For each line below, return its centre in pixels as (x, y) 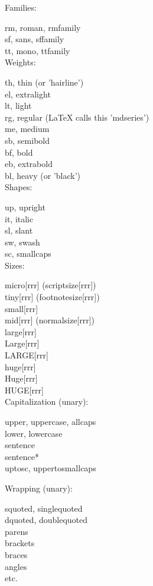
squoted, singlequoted (44, 508)
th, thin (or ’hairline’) (44, 82)
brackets (20, 543)
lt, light (18, 105)
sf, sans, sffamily (35, 39)
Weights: (20, 62)
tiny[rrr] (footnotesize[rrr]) (52, 297)
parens (17, 531)
